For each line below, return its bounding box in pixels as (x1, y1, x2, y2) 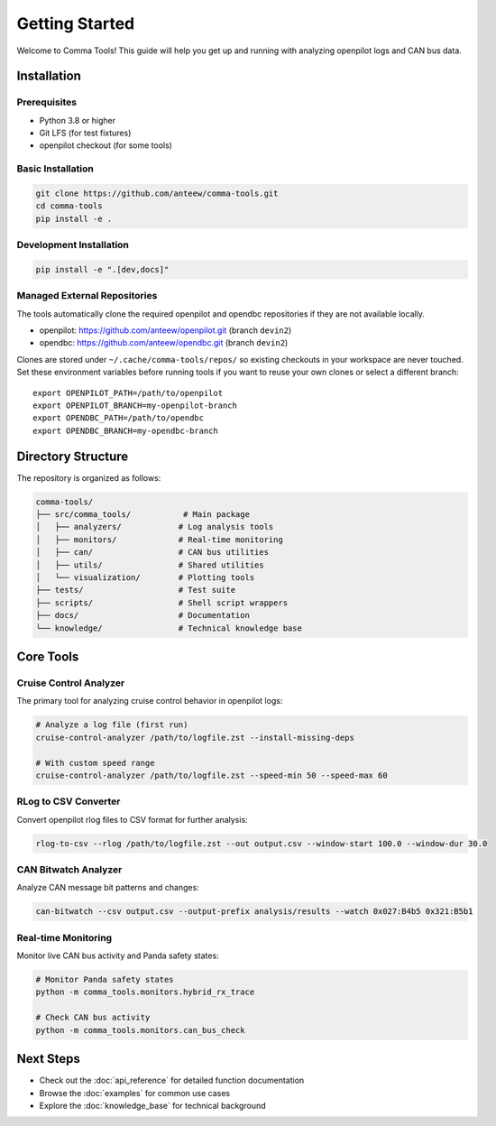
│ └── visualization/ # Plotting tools (35, 573, 255, 583)
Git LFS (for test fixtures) (39, 127, 132, 139)
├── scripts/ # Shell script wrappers (35, 597, 289, 608)
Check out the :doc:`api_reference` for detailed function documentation (39, 1075, 305, 1086)
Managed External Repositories (16, 290, 158, 302)
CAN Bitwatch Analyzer (16, 863, 123, 875)
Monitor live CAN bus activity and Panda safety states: (16, 950, 220, 961)
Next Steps (16, 1051, 80, 1066)
